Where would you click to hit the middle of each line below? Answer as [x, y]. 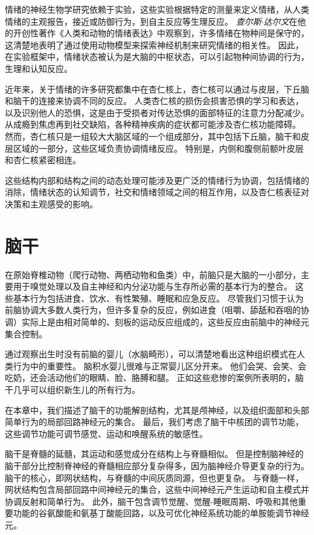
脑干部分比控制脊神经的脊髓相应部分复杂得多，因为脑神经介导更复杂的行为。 [157, 465]
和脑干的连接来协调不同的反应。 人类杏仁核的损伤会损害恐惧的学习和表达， [154, 101]
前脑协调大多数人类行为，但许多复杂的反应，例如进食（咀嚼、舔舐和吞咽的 [153, 310]
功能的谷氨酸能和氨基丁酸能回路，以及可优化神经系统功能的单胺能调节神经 [161, 513]
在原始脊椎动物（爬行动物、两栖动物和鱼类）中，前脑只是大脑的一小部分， [153, 274]
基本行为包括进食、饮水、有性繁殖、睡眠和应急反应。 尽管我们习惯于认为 [158, 298]
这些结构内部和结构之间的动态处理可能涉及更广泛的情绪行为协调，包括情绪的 [157, 180]
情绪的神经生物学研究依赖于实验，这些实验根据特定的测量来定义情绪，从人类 [157, 9]
